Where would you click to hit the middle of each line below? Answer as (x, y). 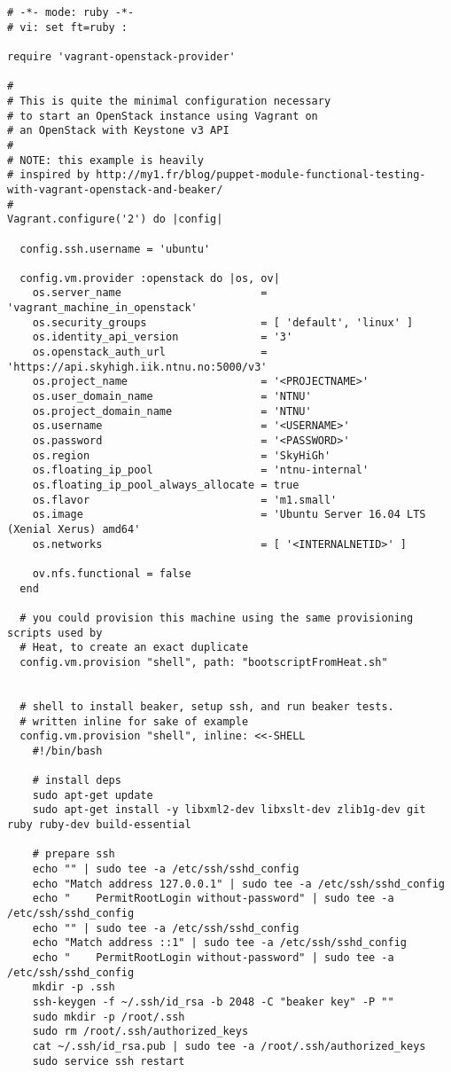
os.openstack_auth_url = (150, 352)
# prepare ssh (74, 854)
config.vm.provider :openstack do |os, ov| (150, 278)
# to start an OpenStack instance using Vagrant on (163, 116)
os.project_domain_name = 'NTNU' (172, 411)
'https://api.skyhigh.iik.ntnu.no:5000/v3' (137, 367)
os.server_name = (150, 293)
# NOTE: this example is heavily (105, 160)
